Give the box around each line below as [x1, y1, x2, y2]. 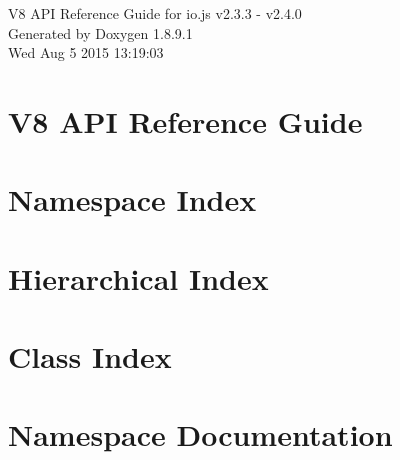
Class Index [8, 336, 172, 377]
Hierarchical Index [8, 257, 269, 298]
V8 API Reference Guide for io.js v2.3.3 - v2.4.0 [8, 3, 302, 23]
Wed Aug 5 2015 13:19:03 [8, 42, 164, 63]
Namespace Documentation [8, 414, 393, 455]
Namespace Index [8, 179, 257, 220]
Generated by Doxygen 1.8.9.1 [8, 22, 193, 43]
